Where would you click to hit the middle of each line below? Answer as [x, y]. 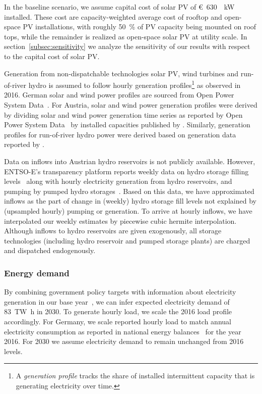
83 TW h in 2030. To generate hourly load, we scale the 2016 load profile [118, 311]
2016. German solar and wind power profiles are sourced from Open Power [119, 95]
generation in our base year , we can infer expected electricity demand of [117, 301]
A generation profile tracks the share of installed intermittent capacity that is [135, 376]
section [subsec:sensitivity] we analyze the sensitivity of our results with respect [127, 46]
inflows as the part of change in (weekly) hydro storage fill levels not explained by [130, 201]
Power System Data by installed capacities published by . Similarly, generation [127, 125]
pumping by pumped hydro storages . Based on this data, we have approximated [129, 191]
